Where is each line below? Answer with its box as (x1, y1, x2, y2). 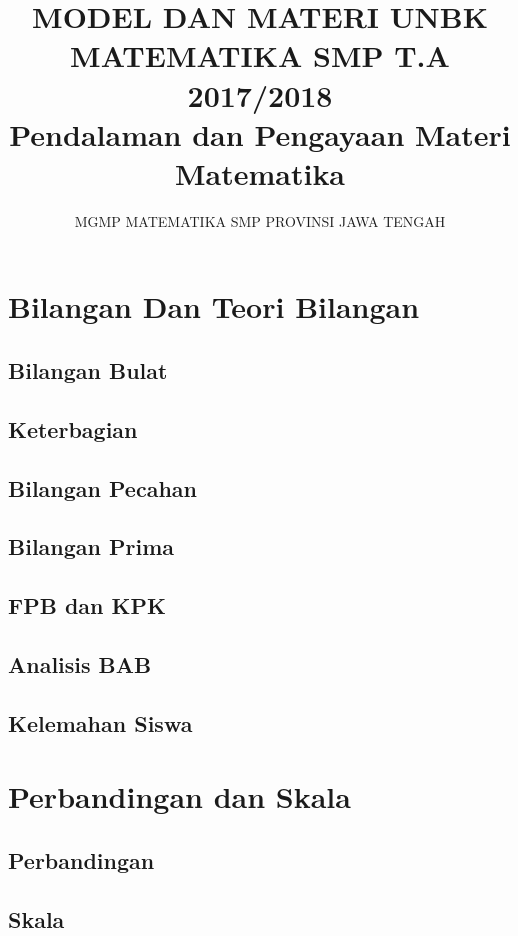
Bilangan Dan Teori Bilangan (8, 286, 420, 327)
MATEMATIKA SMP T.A (70, 35, 450, 76)
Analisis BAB (8, 648, 152, 679)
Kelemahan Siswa (8, 707, 193, 738)
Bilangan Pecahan (8, 472, 197, 503)
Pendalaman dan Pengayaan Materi (9, 113, 511, 154)
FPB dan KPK (8, 590, 166, 621)
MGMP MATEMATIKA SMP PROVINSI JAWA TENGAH (74, 210, 446, 231)
